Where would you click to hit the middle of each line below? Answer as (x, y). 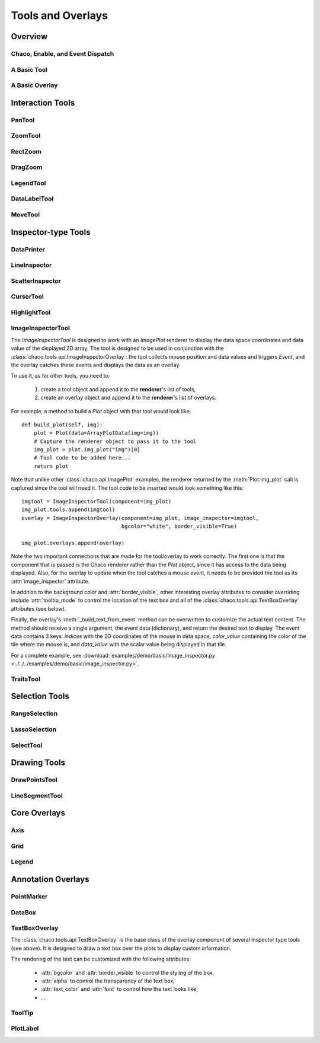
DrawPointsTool (34, 780)
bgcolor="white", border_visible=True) (179, 527)
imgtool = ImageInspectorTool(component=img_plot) (97, 502)
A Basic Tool (29, 69)
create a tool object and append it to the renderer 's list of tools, (118, 389)
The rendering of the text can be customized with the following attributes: (101, 959)
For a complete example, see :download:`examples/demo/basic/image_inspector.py (113, 655)
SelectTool (27, 745)
